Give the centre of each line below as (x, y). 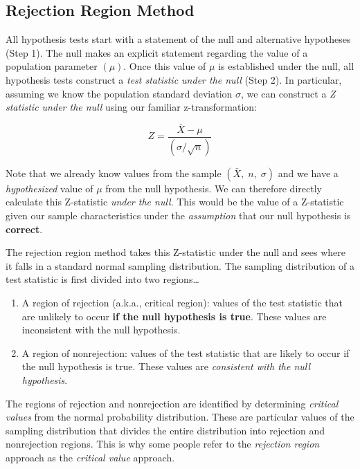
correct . (24, 229)
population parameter (52, 66)
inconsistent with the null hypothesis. (101, 330)
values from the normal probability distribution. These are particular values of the (180, 417)
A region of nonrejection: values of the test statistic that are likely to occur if (186, 352)
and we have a (308, 173)
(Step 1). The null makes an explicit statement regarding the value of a (157, 52)
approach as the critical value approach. (90, 457)
